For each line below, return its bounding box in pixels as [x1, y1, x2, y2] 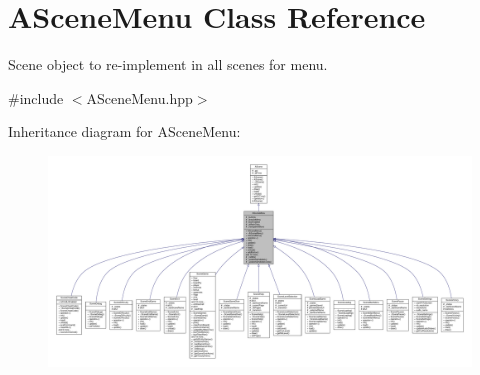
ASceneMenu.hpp [86, 87, 193, 108]
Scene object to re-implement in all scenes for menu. [8, 54, 328, 75]
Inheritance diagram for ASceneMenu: [8, 121, 241, 142]
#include [8, 87, 64, 108]
